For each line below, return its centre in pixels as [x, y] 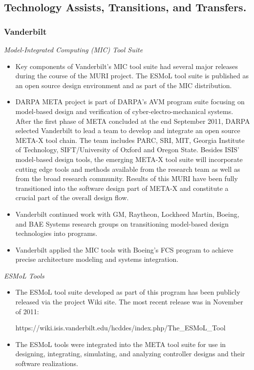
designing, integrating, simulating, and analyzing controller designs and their [130, 354]
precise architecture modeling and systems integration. [97, 259]
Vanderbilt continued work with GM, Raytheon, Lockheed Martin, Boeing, [127, 214]
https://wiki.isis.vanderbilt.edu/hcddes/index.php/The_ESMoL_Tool [120, 328]
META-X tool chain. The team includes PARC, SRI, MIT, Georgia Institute [130, 140]
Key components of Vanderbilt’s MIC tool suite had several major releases [127, 66]
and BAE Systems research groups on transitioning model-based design [122, 223]
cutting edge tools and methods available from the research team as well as [128, 169]
